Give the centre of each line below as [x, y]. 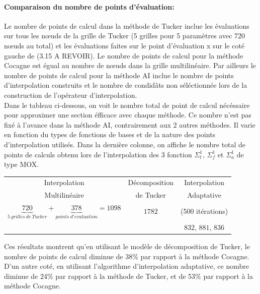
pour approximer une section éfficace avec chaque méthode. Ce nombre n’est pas [128, 115]
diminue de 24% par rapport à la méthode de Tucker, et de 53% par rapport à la [128, 276]
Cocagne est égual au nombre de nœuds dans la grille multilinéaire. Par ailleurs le [130, 65]
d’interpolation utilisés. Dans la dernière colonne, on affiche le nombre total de [125, 144]
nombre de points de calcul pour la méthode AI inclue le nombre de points [119, 75]
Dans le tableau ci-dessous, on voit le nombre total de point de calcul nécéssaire [127, 105]
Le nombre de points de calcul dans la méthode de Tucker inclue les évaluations [127, 25]
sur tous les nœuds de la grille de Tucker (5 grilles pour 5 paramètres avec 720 [125, 36]
